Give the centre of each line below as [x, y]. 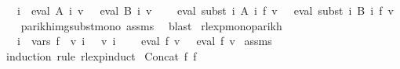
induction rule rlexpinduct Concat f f [101, 55]
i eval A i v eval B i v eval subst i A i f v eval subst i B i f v [205, 10]
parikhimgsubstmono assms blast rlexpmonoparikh [151, 25]
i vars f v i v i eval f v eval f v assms [144, 41]
